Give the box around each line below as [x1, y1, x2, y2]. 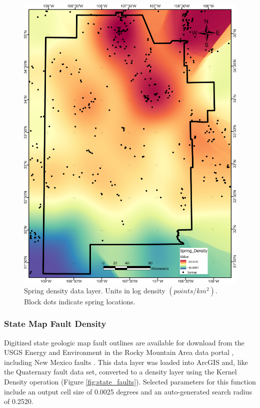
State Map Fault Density [4, 317, 106, 330]
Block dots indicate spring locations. [24, 296, 135, 306]
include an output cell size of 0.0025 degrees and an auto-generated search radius [4, 386, 252, 396]
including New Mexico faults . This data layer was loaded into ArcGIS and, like [4, 356, 248, 367]
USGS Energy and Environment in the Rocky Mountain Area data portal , [4, 347, 234, 357]
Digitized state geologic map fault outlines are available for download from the [4, 337, 244, 347]
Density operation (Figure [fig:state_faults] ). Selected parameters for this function [4, 376, 256, 387]
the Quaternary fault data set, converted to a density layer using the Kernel [4, 366, 237, 377]
